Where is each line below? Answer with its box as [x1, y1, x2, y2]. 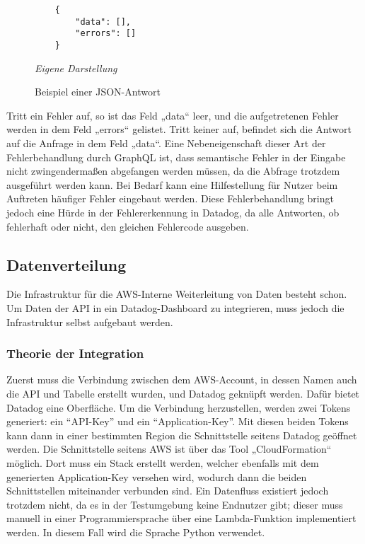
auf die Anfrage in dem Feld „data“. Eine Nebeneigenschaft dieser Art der [6, 136, 326, 150]
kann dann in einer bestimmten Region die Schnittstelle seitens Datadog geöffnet [6, 427, 357, 442]
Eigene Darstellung [35, 60, 117, 75]
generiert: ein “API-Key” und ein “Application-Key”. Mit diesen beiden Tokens [6, 414, 349, 429]
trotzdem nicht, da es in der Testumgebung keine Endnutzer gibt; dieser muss [6, 497, 343, 511]
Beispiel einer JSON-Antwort [35, 84, 161, 99]
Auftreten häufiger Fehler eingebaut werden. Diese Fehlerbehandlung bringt [6, 191, 334, 206]
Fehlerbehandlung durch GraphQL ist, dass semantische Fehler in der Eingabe [6, 149, 346, 164]
